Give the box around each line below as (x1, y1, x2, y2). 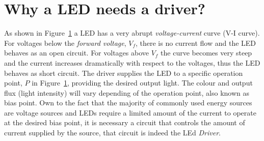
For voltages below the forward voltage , (4, 37, 126, 48)
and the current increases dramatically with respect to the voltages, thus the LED (4, 57, 260, 68)
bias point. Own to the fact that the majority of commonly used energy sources (4, 97, 252, 108)
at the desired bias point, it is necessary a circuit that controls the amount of (4, 117, 245, 128)
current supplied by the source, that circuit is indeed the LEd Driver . (4, 127, 221, 138)
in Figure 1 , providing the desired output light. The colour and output (32, 77, 253, 88)
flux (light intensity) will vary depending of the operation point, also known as (4, 87, 250, 98)
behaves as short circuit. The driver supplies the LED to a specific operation (4, 67, 243, 78)
